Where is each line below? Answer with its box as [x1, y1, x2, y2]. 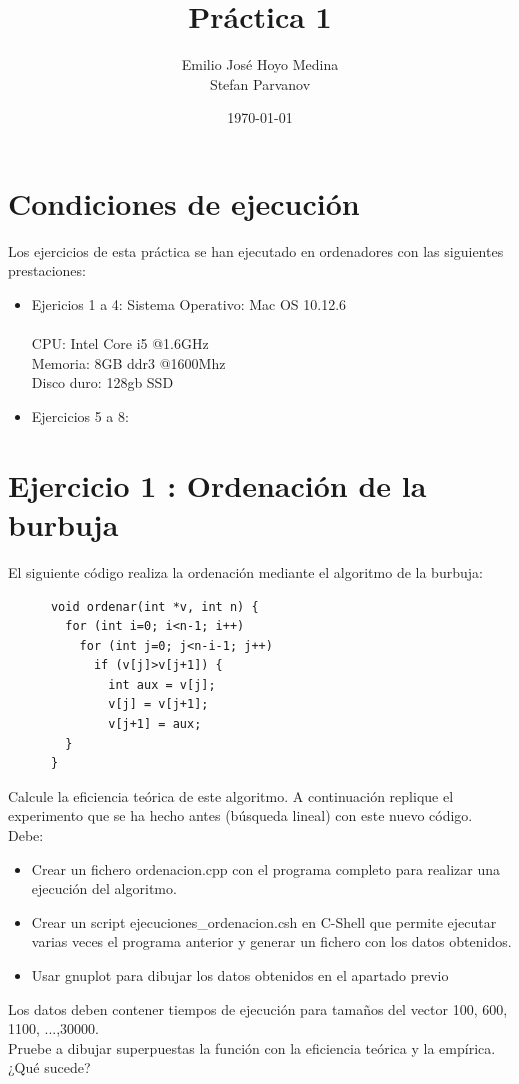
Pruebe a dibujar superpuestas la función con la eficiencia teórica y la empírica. [8, 1037, 496, 1058]
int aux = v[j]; [108, 677, 216, 692]
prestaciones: [8, 260, 86, 281]
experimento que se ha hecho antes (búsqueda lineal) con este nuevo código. [8, 805, 473, 826]
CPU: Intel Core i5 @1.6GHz [31, 333, 209, 354]
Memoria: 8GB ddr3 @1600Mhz [31, 352, 226, 373]
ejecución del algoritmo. [31, 878, 177, 899]
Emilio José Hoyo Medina [181, 54, 339, 75]
